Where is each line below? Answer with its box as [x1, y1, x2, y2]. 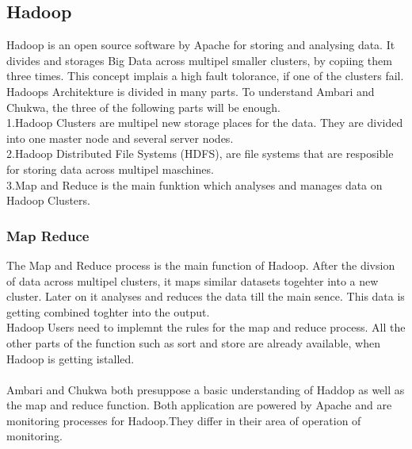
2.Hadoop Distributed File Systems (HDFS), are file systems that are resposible [6, 145, 394, 162]
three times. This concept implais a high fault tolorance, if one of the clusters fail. [6, 67, 404, 84]
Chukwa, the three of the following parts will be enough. [6, 98, 280, 115]
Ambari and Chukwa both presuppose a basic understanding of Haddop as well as [6, 381, 405, 397]
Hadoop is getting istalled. [6, 350, 135, 366]
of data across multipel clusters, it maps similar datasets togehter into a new [6, 272, 379, 289]
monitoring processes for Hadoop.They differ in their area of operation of [6, 412, 361, 428]
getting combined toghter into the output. [6, 303, 210, 320]
